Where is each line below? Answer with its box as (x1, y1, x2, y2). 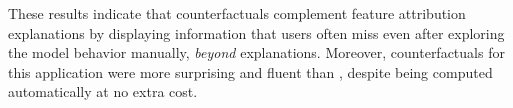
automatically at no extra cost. (8, 81, 198, 102)
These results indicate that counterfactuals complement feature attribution (8, 3, 466, 23)
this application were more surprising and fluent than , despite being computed (8, 61, 493, 82)
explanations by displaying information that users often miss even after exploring (8, 22, 505, 43)
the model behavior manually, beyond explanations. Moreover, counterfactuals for (8, 42, 505, 63)
